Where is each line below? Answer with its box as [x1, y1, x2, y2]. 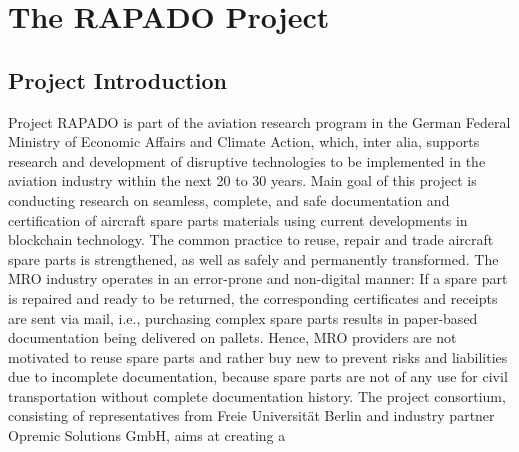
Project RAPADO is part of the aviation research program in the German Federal [8, 111, 511, 132]
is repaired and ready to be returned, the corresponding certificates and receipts [8, 287, 498, 308]
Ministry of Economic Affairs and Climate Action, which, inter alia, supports [8, 131, 480, 152]
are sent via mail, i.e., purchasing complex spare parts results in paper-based [8, 307, 478, 328]
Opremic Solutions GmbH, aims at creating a [8, 425, 286, 446]
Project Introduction [8, 64, 227, 95]
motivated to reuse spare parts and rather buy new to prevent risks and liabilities [8, 346, 508, 367]
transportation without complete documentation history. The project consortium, [8, 385, 506, 406]
